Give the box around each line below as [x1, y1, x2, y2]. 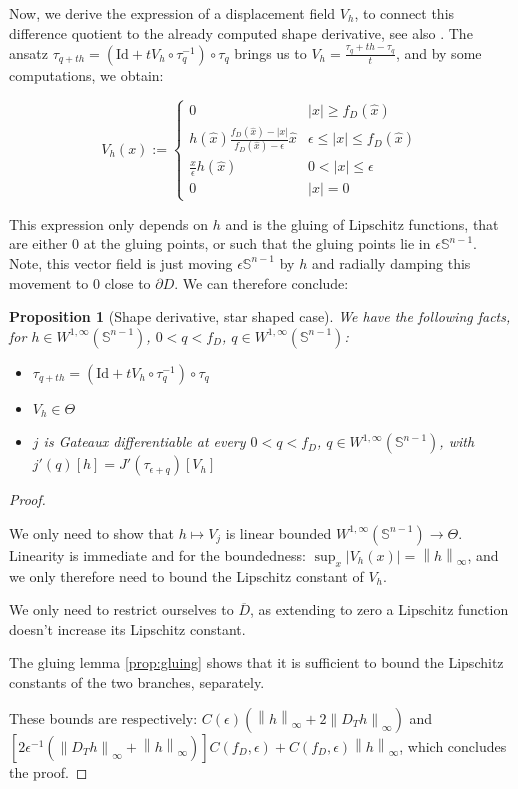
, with [439, 431, 475, 452]
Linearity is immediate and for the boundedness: [9, 544, 306, 565]
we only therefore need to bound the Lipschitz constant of [9, 565, 364, 586]
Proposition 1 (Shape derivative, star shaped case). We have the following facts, [9, 306, 511, 327]
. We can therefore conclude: [174, 272, 349, 293]
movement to [9, 272, 89, 293]
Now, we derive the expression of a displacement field [9, 3, 336, 23]
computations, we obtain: [9, 64, 164, 85]
